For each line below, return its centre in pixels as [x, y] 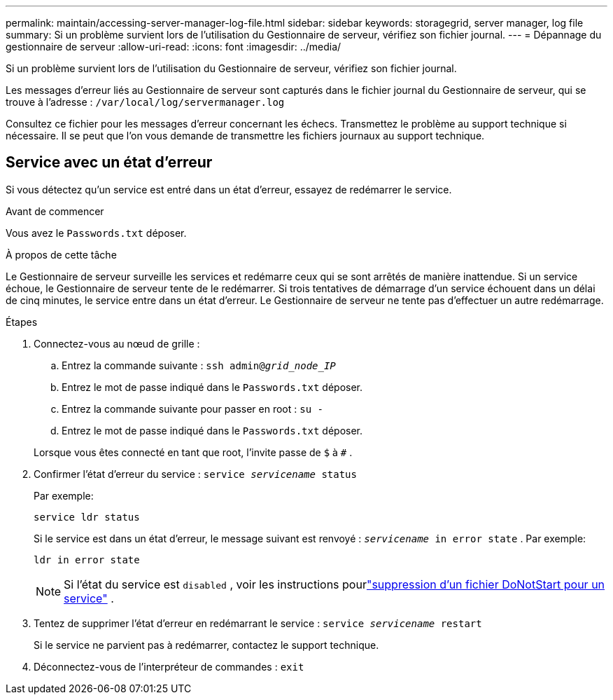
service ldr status [87, 517]
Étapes [22, 322]
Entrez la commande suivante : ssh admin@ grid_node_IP [199, 365]
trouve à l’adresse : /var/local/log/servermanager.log [145, 102]
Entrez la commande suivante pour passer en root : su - [192, 409]
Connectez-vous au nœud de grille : [117, 343]
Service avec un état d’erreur [109, 163]
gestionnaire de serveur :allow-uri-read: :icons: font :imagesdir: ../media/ [174, 47]
